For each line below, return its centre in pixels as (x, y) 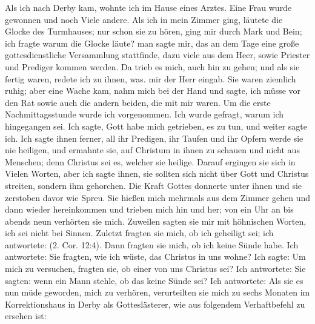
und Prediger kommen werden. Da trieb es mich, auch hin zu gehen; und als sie (152, 66)
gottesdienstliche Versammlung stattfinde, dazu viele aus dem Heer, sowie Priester (157, 55)
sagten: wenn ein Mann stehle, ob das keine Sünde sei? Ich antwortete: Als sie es (154, 280)
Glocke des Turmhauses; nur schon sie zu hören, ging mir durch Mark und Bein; (154, 31)
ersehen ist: (26, 316)
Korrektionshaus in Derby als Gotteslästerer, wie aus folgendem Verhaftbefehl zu (155, 304)
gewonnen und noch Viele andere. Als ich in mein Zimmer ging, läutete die (144, 19)
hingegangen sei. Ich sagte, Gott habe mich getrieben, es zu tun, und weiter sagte (156, 126)
